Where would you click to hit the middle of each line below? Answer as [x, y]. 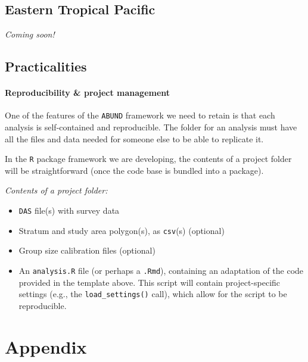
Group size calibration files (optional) [87, 250]
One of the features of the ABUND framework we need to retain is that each [140, 115]
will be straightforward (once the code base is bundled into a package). [134, 170]
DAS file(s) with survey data [69, 210]
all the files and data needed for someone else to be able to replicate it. [134, 138]
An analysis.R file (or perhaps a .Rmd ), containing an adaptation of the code [161, 270]
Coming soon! [30, 34]
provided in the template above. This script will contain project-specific [150, 282]
